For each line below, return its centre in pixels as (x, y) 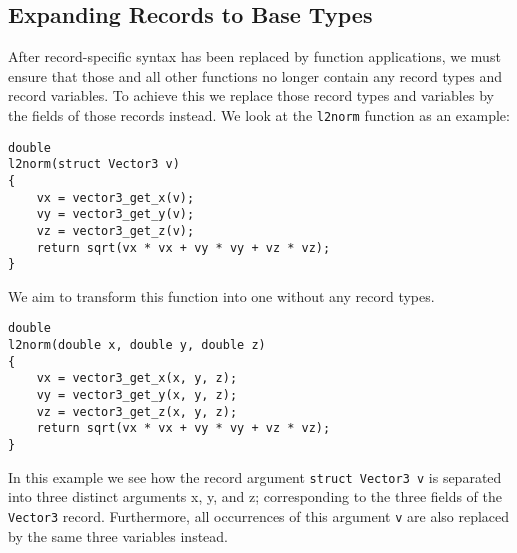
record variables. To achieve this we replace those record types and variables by (251, 95)
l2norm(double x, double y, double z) (137, 345)
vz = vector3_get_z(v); (115, 230)
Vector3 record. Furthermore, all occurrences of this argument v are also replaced (259, 515)
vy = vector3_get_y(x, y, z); (137, 395)
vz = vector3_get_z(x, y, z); (137, 411)
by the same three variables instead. (118, 535)
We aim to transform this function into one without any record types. (221, 295)
